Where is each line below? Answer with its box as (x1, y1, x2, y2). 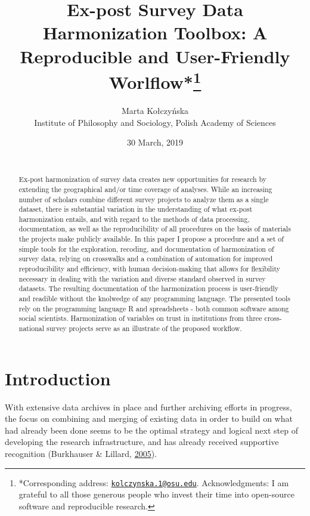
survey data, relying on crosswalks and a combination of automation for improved (18, 254, 273, 264)
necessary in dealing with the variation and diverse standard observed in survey (18, 273, 266, 283)
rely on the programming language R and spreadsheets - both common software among (18, 303, 289, 313)
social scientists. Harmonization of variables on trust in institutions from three (18, 313, 262, 323)
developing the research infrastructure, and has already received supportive (5, 435, 279, 448)
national (18, 323, 45, 333)
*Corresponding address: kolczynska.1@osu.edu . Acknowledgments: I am (18, 476, 289, 489)
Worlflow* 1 (108, 67, 201, 94)
